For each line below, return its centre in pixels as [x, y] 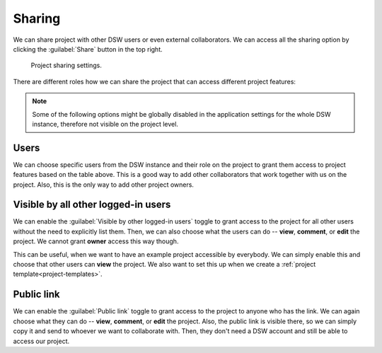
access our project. [41, 341]
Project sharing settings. [66, 65]
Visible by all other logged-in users [92, 205]
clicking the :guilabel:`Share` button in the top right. [88, 49]
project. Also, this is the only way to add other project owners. [104, 185]
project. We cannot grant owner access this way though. [96, 241]
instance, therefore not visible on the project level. [105, 124]
